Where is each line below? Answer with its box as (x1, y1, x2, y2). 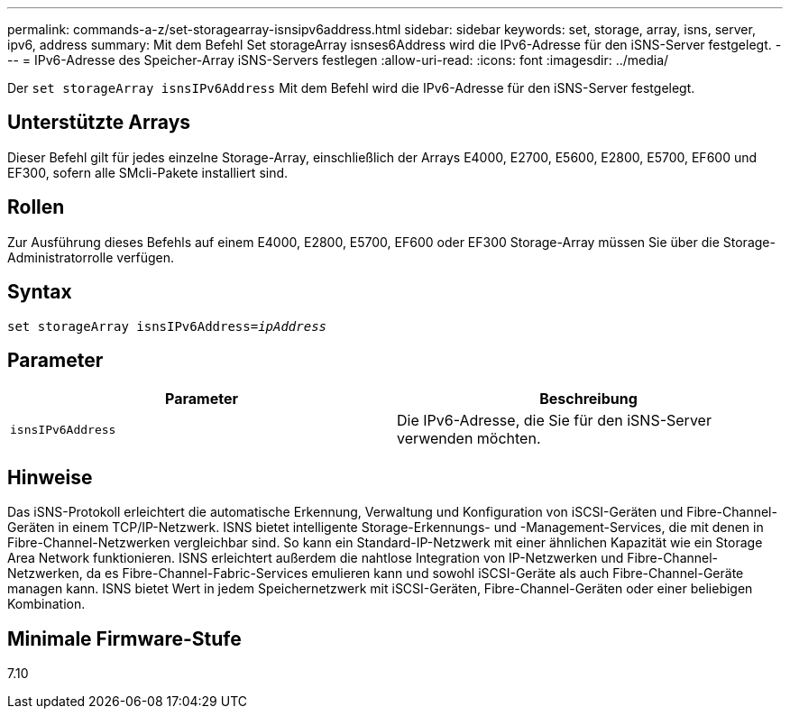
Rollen (7, 196, 65, 219)
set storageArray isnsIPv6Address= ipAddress (7, 318, 327, 334)
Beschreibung (539, 390, 638, 408)
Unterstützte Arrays (7, 111, 191, 134)
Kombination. (7, 596, 86, 612)
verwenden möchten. (397, 429, 541, 448)
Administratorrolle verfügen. (7, 249, 175, 265)
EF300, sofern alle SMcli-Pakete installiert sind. (7, 164, 289, 180)
